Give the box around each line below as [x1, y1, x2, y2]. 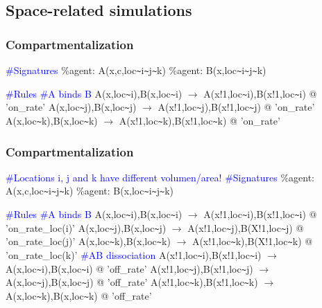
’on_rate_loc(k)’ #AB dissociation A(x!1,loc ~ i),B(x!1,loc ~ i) [6, 248, 262, 262]
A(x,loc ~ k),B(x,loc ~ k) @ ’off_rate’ [6, 289, 152, 303]
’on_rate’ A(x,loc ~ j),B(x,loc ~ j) [6, 100, 137, 114]
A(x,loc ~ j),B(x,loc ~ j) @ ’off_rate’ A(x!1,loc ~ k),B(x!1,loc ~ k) [6, 275, 258, 289]
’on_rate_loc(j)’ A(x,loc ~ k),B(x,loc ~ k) [6, 234, 171, 248]
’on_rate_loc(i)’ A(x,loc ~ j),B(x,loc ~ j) [6, 220, 167, 235]
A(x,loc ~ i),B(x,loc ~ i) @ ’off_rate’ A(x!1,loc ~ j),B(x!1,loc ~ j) [6, 261, 253, 275]
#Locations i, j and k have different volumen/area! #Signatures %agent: [6, 170, 314, 184]
